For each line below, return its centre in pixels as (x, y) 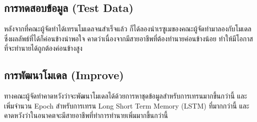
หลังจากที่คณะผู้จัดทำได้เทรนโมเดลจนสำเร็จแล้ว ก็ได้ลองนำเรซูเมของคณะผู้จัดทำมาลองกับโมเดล (128, 29)
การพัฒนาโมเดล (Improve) (64, 75)
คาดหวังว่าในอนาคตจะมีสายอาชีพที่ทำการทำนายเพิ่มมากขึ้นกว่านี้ (86, 115)
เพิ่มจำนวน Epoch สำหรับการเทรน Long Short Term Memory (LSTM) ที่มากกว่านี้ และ (127, 105)
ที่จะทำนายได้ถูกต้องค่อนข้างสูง (43, 48)
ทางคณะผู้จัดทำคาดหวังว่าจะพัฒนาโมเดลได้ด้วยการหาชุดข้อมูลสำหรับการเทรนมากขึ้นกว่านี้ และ (126, 96)
